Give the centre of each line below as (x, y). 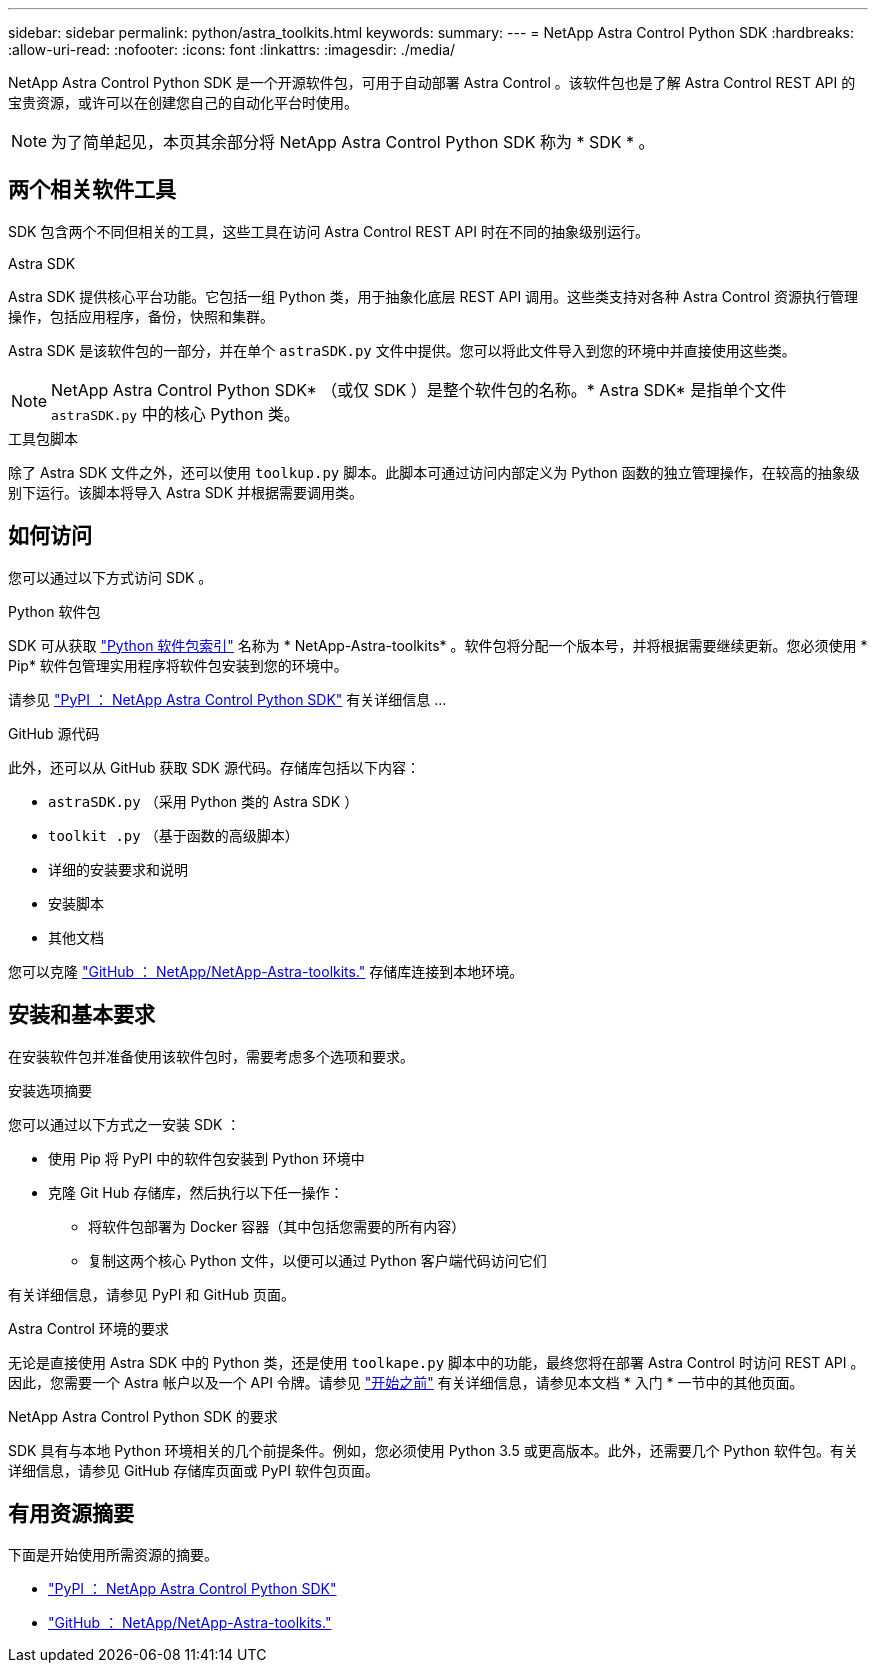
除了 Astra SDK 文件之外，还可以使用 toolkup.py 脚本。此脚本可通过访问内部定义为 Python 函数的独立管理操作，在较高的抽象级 (434, 472)
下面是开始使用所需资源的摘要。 (113, 1555)
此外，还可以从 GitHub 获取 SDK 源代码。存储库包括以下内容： (214, 767)
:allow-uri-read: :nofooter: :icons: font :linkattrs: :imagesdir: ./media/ (232, 49)
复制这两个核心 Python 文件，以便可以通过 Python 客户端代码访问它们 (317, 1260)
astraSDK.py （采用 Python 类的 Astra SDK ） (203, 801)
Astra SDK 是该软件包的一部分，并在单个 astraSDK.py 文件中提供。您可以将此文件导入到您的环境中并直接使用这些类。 (402, 350)
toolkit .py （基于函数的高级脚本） (173, 835)
